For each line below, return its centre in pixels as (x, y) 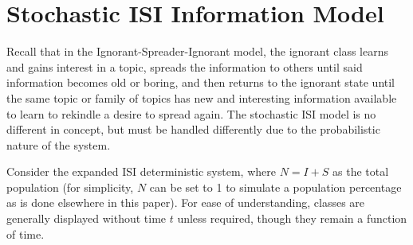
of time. (26, 233)
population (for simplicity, (70, 187)
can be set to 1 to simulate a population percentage (275, 187)
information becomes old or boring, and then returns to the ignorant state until (201, 82)
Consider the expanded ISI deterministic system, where (141, 171)
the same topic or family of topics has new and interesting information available (202, 97)
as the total (361, 171)
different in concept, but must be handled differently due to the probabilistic (193, 129)
